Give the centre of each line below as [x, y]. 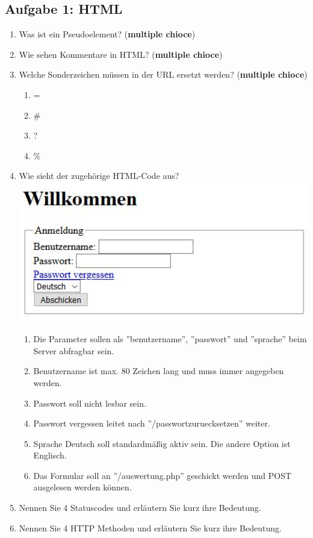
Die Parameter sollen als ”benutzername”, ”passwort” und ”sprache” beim [170, 339]
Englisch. [50, 455]
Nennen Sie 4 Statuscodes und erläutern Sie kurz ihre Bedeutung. [140, 508]
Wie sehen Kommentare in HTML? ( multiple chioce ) [121, 54]
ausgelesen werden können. [82, 487]
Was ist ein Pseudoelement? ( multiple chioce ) [107, 34]
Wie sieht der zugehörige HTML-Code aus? [99, 176]
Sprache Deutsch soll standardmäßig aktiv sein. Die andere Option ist [162, 443]
